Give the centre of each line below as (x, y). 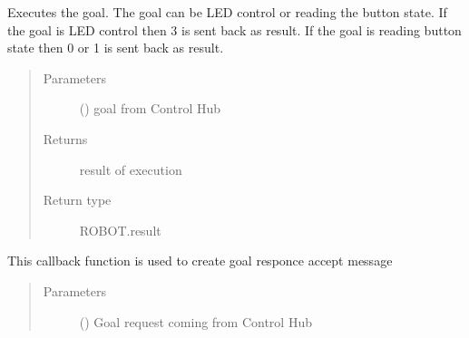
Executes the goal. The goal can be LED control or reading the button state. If (227, 12)
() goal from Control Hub (150, 108)
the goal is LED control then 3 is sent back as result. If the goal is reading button (234, 29)
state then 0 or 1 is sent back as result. (116, 48)
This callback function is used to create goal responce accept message (200, 261)
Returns (65, 138)
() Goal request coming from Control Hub (195, 321)
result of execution (131, 169)
